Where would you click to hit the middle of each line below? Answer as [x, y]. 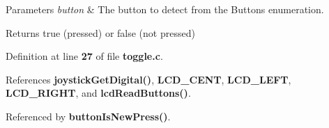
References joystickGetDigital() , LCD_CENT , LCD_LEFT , [148, 79]
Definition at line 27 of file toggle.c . [84, 56]
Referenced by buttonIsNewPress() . [88, 116]
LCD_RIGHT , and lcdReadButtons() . [98, 93]
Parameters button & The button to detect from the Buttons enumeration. [165, 9]
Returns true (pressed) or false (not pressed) [100, 32]
